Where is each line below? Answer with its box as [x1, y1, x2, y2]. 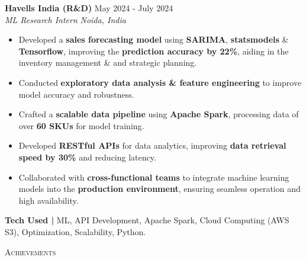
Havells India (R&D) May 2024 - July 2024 [5, 2, 173, 14]
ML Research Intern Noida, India [5, 13, 126, 25]
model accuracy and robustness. [18, 88, 134, 100]
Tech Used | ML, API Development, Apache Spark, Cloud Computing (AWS [5, 214, 289, 226]
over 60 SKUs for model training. [18, 119, 144, 131]
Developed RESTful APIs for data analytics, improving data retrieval [18, 139, 286, 152]
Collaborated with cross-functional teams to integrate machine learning [18, 171, 289, 183]
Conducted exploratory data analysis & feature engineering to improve [18, 76, 302, 88]
